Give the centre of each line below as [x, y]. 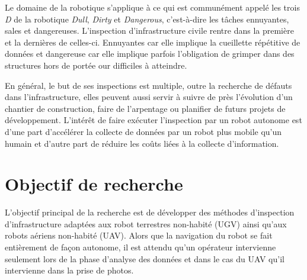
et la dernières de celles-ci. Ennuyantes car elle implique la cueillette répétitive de [153, 42]
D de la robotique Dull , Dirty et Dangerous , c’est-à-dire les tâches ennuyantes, [147, 19]
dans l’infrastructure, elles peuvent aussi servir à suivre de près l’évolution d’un [149, 97]
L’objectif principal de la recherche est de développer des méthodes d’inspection [150, 212]
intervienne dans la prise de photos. [69, 270]
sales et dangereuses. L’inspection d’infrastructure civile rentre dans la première [149, 30]
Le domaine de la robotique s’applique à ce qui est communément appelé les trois [152, 7]
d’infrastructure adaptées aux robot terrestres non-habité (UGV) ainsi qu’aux [146, 223]
